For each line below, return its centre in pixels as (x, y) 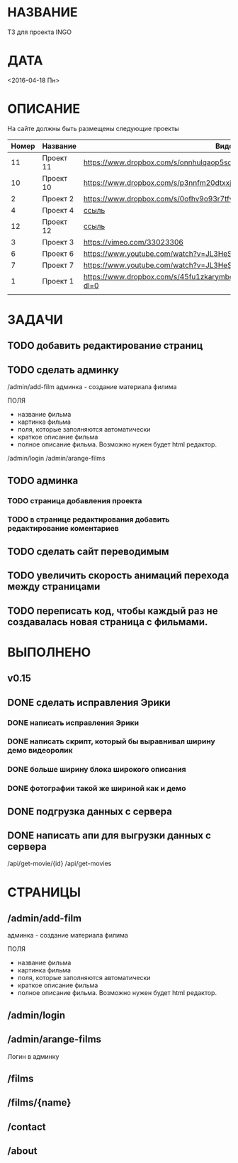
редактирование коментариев (63, 529)
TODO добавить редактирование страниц (105, 345)
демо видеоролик (40, 751)
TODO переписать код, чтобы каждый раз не (113, 611)
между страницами (54, 586)
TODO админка (43, 480)
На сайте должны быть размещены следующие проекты (93, 128)
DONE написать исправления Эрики (73, 722)
